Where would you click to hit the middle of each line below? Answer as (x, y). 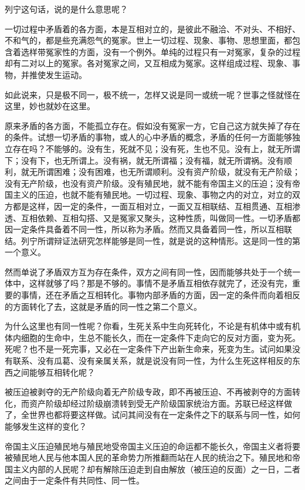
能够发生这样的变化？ (46, 426)
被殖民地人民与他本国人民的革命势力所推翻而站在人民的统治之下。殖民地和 (148, 457)
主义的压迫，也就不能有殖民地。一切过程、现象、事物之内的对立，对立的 (152, 195)
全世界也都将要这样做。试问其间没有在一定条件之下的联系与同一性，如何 (160, 415)
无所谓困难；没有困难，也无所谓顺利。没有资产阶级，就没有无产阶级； (165, 172)
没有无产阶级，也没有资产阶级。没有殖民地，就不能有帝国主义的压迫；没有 (148, 183)
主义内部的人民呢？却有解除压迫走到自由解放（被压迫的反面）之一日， (148, 469)
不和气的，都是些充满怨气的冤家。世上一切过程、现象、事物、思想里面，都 (148, 40)
